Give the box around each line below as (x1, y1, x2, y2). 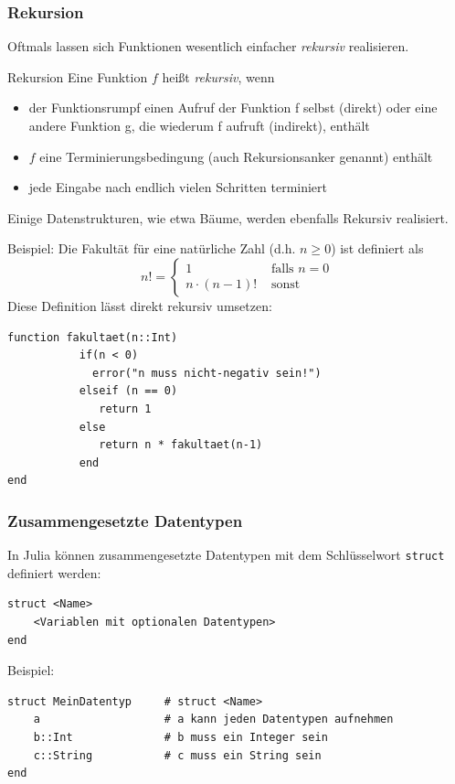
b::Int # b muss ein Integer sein (33, 730, 328, 744)
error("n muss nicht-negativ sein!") (92, 366, 322, 380)
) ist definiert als (331, 239, 424, 258)
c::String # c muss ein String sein (33, 748, 322, 762)
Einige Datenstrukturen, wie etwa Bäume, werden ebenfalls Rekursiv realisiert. (7, 208, 449, 227)
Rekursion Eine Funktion (7, 67, 148, 86)
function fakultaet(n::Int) (7, 330, 178, 344)
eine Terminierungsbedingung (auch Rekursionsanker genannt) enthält (39, 146, 433, 166)
